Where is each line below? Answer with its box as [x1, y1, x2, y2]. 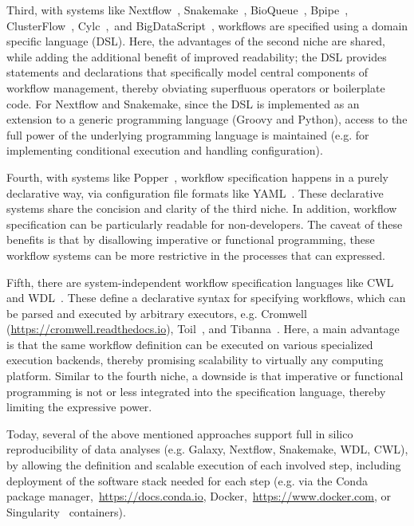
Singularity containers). [6, 503, 126, 520]
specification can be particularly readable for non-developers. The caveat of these [6, 215, 403, 232]
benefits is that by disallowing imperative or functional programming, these [6, 231, 375, 248]
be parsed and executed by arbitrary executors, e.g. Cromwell [6, 304, 307, 321]
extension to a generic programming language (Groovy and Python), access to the [6, 111, 408, 128]
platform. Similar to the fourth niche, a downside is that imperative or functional [6, 367, 404, 384]
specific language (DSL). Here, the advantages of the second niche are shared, [6, 33, 385, 49]
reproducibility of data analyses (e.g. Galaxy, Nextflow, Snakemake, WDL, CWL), [6, 441, 408, 457]
